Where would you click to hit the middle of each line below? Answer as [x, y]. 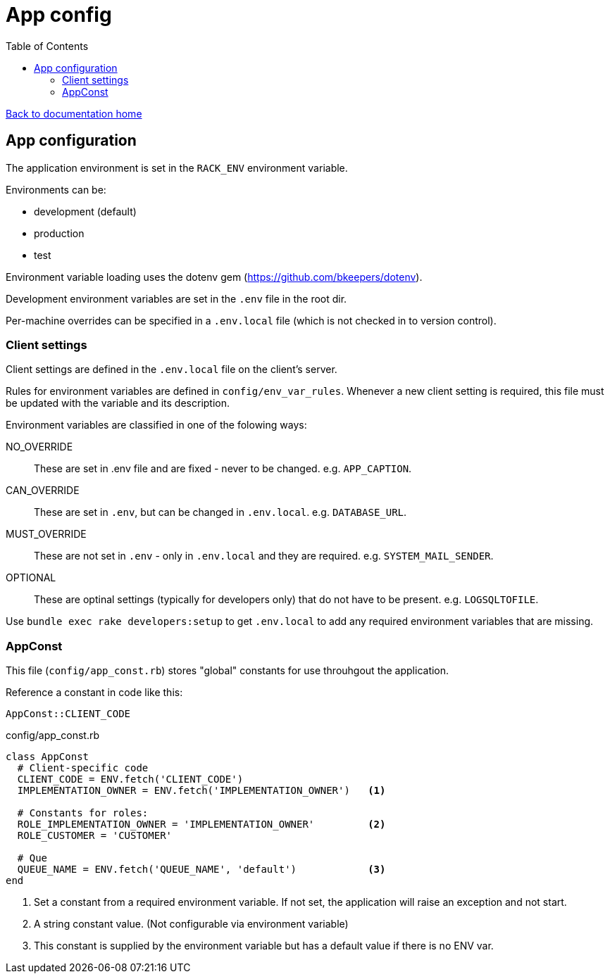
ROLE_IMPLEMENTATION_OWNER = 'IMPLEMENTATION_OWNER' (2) [201, 825]
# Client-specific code [83, 768]
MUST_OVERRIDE [46, 534]
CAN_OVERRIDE [43, 491]
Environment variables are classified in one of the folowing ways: [156, 425]
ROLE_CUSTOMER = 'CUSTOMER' [95, 836]
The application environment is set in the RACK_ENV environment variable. [177, 168]
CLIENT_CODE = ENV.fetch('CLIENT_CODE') [130, 779]
